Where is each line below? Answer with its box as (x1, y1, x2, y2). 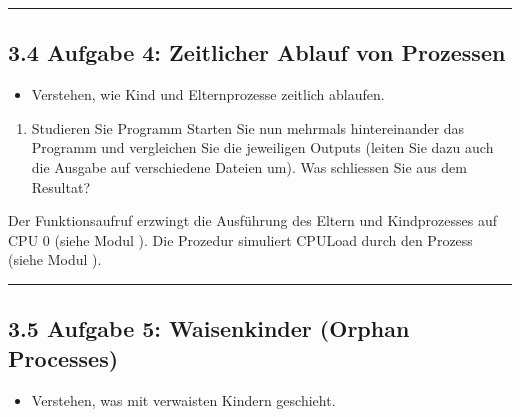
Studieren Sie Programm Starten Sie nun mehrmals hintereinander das (31, 117, 465, 138)
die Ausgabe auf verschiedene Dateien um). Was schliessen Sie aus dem (31, 156, 467, 177)
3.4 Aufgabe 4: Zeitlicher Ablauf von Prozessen (8, 37, 506, 68)
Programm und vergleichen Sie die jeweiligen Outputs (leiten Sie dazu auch (31, 137, 494, 158)
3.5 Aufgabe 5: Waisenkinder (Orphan (8, 313, 410, 344)
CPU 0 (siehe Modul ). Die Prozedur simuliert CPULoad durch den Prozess (8, 229, 473, 250)
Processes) (8, 342, 119, 373)
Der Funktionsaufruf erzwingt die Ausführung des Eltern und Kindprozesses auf (8, 210, 498, 231)
